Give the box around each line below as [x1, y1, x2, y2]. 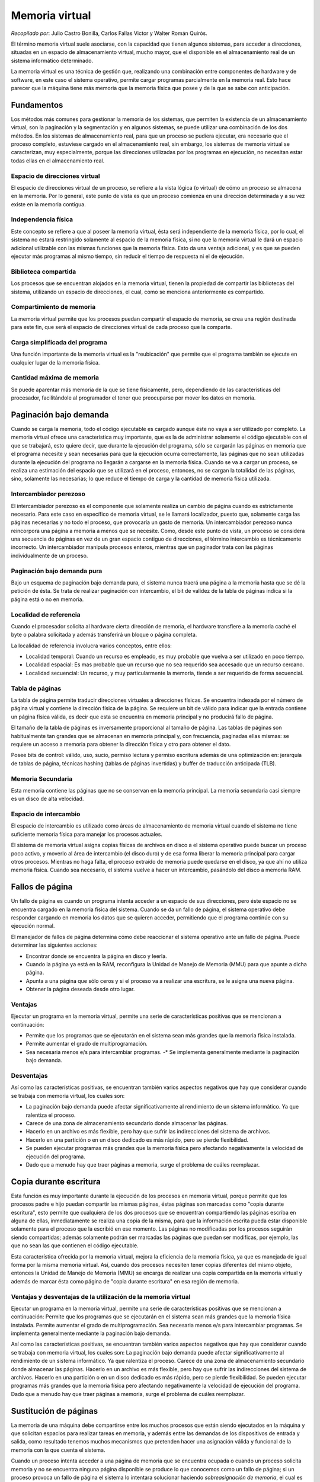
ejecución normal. [11, 922, 55, 930]
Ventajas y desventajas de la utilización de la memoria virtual [11, 1292, 191, 1301]
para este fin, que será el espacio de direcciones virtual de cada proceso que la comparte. [11, 324, 232, 331]
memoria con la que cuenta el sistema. [11, 1446, 106, 1454]
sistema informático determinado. [11, 57, 94, 64]
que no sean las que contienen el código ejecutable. [11, 1242, 139, 1249]
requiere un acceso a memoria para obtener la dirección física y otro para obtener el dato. [11, 740, 231, 748]
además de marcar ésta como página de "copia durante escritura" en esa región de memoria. [11, 1277, 239, 1285]
